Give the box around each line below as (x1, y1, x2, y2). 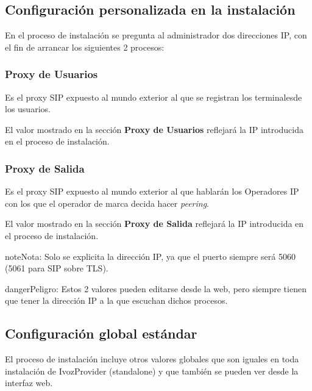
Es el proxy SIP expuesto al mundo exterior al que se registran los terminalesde (5, 90, 302, 103)
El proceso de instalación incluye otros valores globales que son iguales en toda (5, 353, 299, 365)
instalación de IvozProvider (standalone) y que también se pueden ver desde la (5, 364, 299, 377)
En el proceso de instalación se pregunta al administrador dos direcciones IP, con (5, 29, 307, 41)
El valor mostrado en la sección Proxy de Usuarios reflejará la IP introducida (5, 123, 304, 135)
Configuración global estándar (5, 324, 197, 343)
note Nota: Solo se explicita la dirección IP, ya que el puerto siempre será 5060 (5, 249, 296, 262)
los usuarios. (5, 102, 51, 115)
